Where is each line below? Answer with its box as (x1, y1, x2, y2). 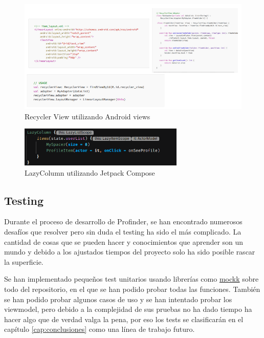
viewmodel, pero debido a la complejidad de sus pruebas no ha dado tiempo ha (4, 304, 252, 314)
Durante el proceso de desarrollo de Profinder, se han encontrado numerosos (4, 216, 243, 227)
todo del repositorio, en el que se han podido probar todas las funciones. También (4, 284, 260, 294)
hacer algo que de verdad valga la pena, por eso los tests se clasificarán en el (4, 313, 244, 324)
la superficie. (4, 256, 43, 267)
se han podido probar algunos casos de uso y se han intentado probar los (4, 293, 232, 304)
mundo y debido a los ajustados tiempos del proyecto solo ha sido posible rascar (4, 246, 255, 257)
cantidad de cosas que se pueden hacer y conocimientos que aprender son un (4, 236, 244, 247)
